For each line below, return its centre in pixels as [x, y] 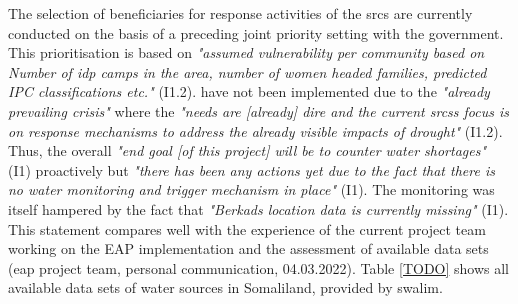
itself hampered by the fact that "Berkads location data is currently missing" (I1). [258, 208]
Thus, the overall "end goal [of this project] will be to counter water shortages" [247, 150]
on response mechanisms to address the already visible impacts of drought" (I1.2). [255, 130]
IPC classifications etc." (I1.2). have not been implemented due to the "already [249, 91]
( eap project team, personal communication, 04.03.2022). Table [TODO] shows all [259, 267]
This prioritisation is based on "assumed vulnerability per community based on [246, 52]
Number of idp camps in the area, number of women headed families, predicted [247, 71]
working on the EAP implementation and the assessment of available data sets [248, 248]
